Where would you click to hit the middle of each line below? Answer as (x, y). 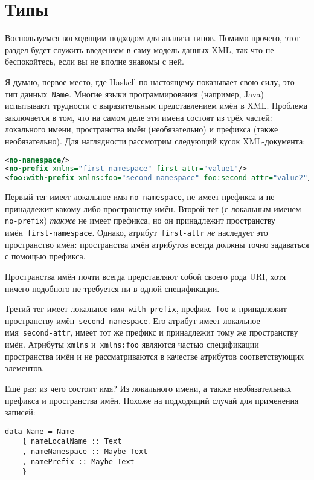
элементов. (24, 368)
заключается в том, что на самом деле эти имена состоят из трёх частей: (139, 117)
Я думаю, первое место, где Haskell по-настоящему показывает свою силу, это (150, 81)
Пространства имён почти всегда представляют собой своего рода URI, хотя (146, 276)
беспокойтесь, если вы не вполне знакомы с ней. (95, 61)
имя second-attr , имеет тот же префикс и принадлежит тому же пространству (152, 332)
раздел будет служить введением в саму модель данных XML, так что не (139, 49)
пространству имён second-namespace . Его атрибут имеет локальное (133, 320)
